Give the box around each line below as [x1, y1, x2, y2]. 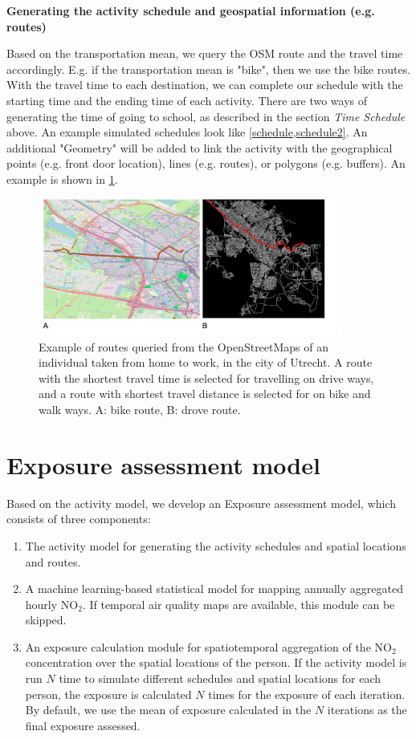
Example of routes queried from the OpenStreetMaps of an [39, 338, 329, 355]
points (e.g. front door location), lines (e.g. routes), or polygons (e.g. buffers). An [6, 155, 406, 172]
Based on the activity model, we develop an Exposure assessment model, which [6, 494, 397, 511]
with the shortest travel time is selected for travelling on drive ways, [39, 369, 374, 386]
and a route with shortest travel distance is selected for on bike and [39, 385, 371, 402]
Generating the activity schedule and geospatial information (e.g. [6, 2, 375, 18]
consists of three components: [6, 510, 151, 527]
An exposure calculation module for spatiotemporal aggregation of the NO [25, 638, 392, 655]
